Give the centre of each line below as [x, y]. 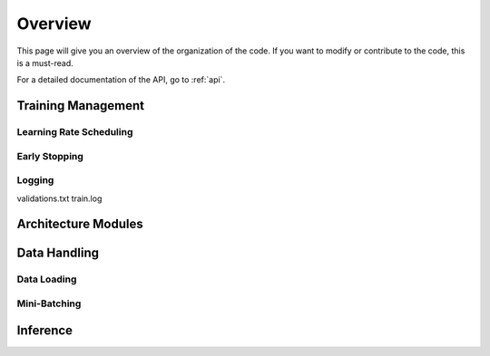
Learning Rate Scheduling [75, 132]
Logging [35, 180]
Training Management [81, 106]
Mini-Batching [49, 303]
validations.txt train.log [59, 198]
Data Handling [58, 253]
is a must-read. [45, 63]
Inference [44, 330]
